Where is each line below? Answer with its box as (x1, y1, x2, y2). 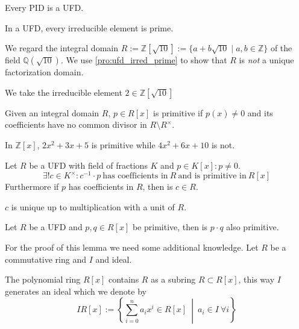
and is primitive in (178, 172, 247, 181)
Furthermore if (5, 180, 59, 193)
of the (270, 42, 292, 54)
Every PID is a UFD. (5, 1, 84, 13)
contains (108, 273, 139, 286)
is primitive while (91, 138, 156, 151)
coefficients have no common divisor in (5, 118, 147, 131)
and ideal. (95, 252, 132, 265)
